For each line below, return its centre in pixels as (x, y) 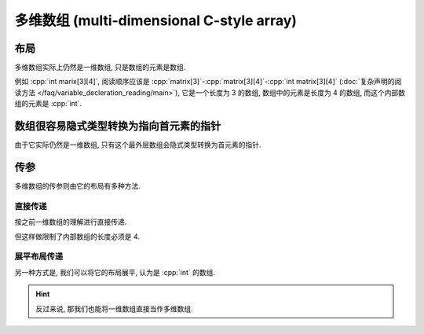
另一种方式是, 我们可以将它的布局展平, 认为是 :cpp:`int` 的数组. (115, 272)
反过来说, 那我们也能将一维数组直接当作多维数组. (115, 308)
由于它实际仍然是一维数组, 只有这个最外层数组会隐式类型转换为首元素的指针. (138, 145)
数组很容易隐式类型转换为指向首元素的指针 (118, 126)
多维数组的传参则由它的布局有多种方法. (78, 186)
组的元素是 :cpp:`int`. (48, 104)
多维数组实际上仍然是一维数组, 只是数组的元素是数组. (100, 68)
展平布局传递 (39, 257)
